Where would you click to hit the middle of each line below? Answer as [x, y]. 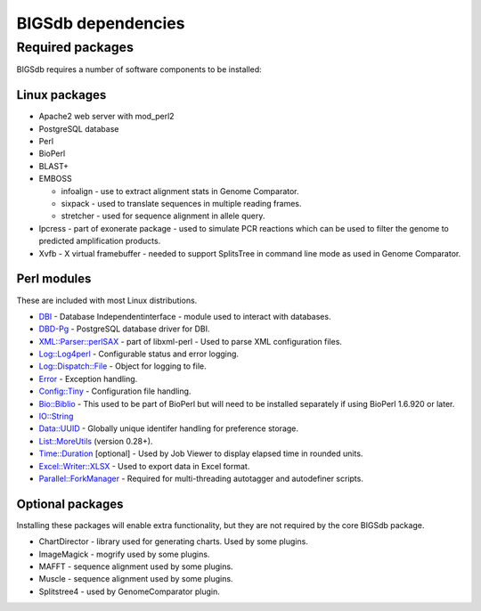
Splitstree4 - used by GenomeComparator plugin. [129, 591]
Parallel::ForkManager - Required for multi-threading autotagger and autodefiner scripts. [201, 478]
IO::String [56, 416]
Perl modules [54, 279]
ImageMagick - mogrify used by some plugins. [124, 554]
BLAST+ [53, 166]
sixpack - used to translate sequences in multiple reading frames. [181, 204]
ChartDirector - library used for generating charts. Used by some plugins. [174, 542]
